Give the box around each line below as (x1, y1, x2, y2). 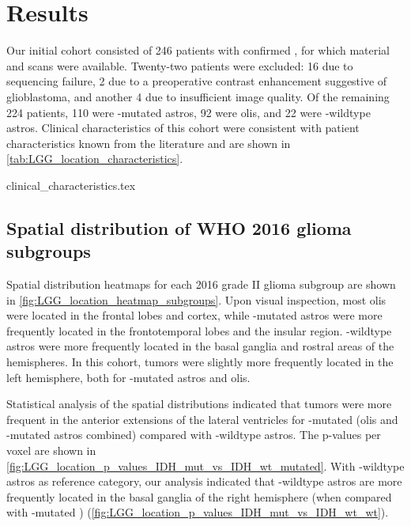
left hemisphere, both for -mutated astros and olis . (6, 369, 251, 385)
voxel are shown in (6, 442, 96, 458)
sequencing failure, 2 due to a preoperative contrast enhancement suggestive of (6, 73, 387, 89)
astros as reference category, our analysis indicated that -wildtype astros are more (6, 473, 402, 490)
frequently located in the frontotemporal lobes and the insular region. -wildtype (6, 322, 392, 339)
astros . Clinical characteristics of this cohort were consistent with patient (6, 119, 360, 136)
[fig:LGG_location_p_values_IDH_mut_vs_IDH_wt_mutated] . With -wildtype (6, 457, 405, 474)
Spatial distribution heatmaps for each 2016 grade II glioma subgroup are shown (6, 276, 396, 293)
